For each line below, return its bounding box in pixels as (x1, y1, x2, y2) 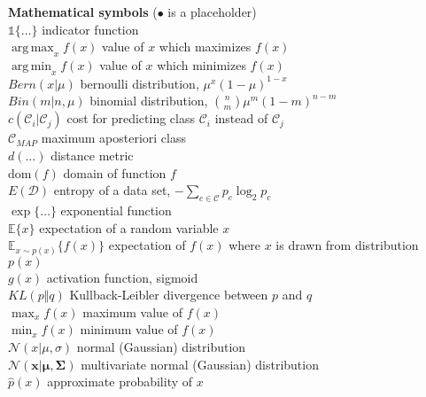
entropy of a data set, (53, 181, 171, 199)
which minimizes (157, 55, 246, 74)
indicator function (42, 19, 139, 38)
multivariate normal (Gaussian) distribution (81, 354, 319, 373)
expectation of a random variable (39, 218, 219, 237)
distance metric (50, 145, 134, 164)
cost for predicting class (66, 109, 195, 128)
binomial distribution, (89, 91, 208, 110)
